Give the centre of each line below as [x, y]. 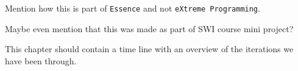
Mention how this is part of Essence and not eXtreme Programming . [133, 8]
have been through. [41, 60]
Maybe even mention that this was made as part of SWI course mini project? [149, 28]
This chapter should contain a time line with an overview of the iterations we [149, 49]
